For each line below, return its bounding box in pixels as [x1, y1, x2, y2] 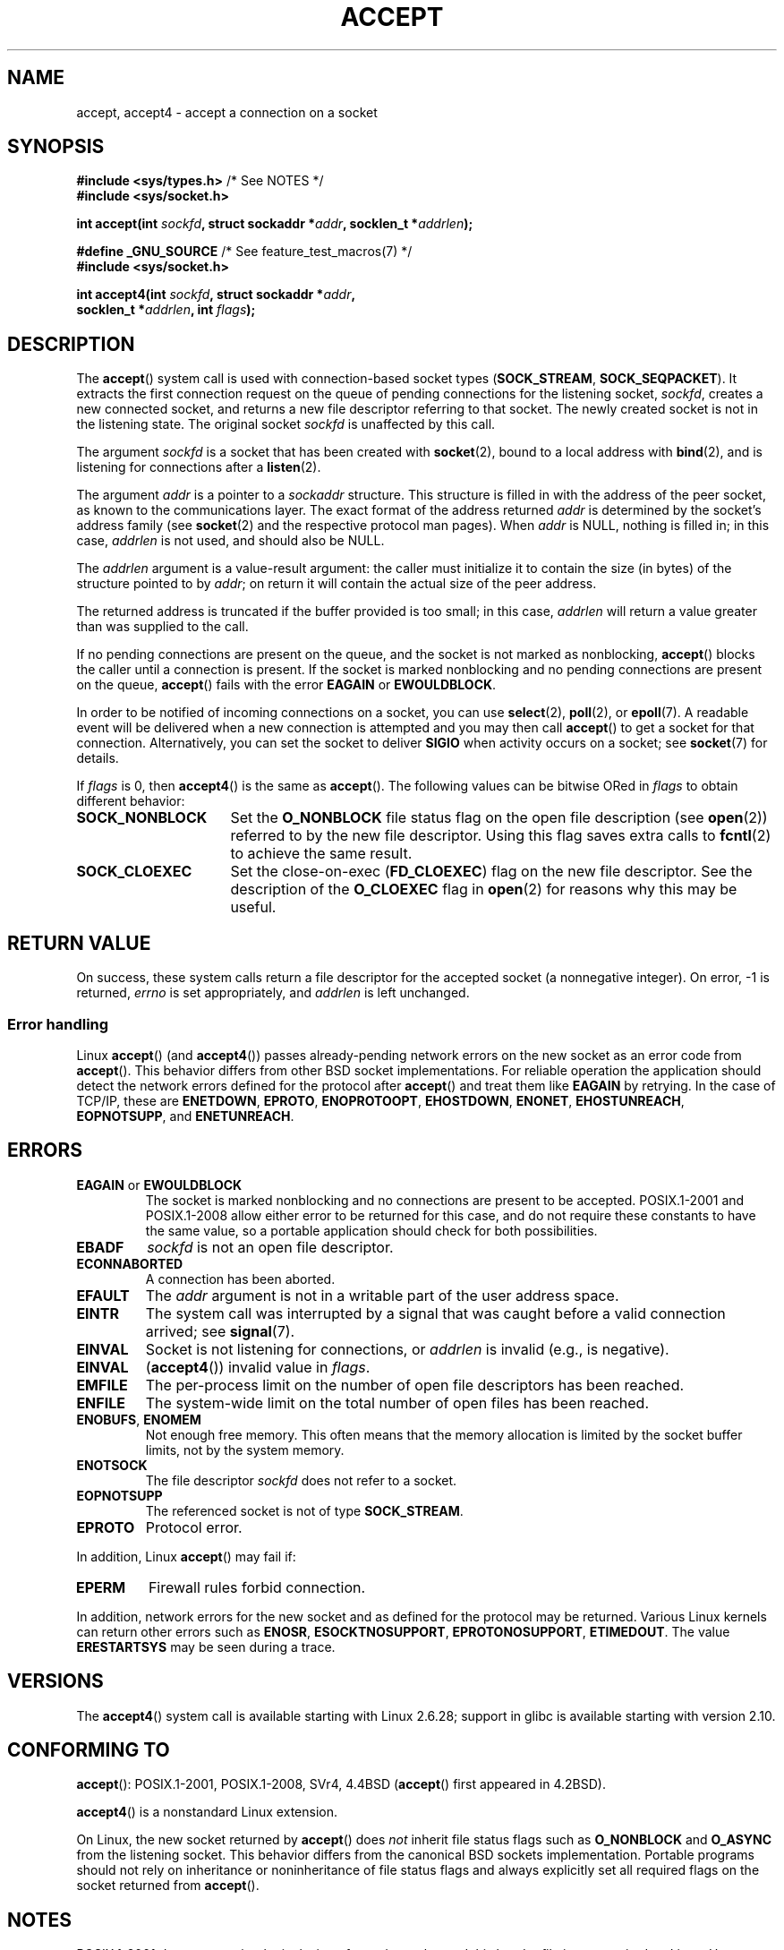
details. [76, 750, 119, 766]
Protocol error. [145, 1518, 243, 1536]
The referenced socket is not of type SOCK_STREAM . [145, 1502, 464, 1518]
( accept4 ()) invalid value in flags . [145, 1357, 371, 1376]
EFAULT [76, 1286, 130, 1304]
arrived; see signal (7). [145, 1321, 295, 1340]
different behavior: [76, 793, 185, 809]
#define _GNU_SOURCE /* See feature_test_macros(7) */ [76, 244, 413, 260]
